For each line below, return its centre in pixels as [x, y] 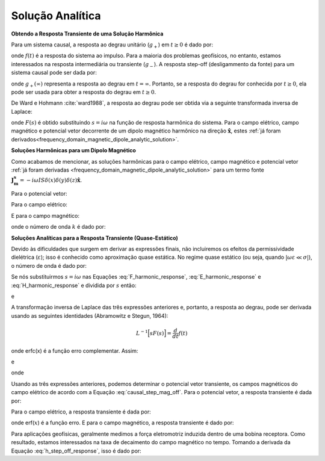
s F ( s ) [157, 333]
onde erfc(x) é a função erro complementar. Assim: [75, 351]
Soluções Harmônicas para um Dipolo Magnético [74, 150]
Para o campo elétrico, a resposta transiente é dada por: [81, 412]
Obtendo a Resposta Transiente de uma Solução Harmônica [87, 34]
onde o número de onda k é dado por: [58, 227]
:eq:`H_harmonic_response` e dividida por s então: [74, 285]
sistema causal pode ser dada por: [54, 73]
